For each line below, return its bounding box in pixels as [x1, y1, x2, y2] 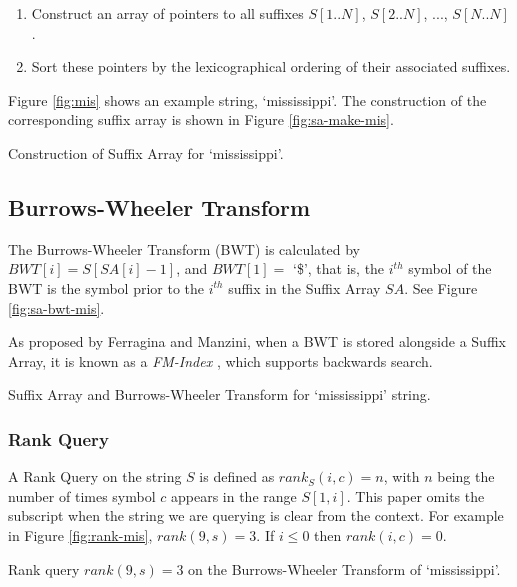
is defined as [199, 466, 275, 487]
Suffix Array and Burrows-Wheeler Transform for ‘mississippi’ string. [8, 384, 431, 405]
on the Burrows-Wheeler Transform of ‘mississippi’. [188, 558, 501, 579]
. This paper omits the [346, 485, 485, 506]
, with [383, 466, 420, 487]
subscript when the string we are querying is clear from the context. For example [8, 505, 504, 526]
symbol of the [408, 258, 492, 279]
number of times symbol [8, 485, 156, 506]
